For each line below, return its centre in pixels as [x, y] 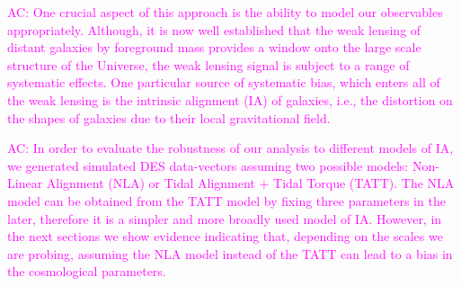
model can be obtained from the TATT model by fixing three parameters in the [226, 200]
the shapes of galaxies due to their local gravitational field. [169, 117]
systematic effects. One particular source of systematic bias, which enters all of [224, 82]
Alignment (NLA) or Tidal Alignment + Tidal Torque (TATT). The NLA [250, 183]
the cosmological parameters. [87, 271]
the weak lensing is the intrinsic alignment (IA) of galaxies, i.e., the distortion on [230, 99]
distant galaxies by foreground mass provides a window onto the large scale [214, 47]
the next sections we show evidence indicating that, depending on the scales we [225, 236]
